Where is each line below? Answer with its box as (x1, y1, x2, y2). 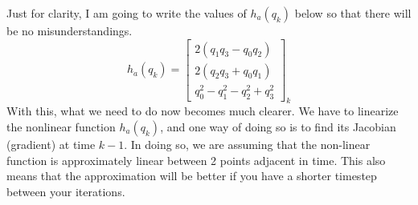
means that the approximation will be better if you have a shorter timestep (6, 167, 377, 184)
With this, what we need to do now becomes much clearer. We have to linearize (6, 102, 399, 119)
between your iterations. (6, 183, 125, 199)
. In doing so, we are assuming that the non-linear (124, 135, 371, 152)
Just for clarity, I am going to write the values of (6, 5, 247, 21)
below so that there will (294, 5, 412, 21)
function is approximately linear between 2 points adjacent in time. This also (6, 151, 386, 168)
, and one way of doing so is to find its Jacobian (160, 118, 396, 135)
